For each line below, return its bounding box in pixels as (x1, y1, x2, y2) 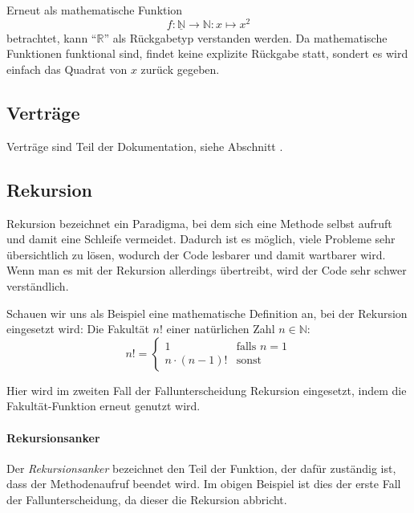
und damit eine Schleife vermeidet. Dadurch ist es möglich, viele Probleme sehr (6, 230, 396, 247)
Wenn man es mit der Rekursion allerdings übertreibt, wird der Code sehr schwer (6, 262, 407, 279)
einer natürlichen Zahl (166, 320, 275, 337)
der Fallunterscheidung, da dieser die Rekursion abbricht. (6, 491, 287, 507)
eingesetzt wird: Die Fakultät (6, 320, 149, 337)
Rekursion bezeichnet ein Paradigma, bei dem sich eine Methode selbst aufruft (6, 214, 392, 231)
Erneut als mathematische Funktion (6, 2, 183, 18)
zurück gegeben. (140, 61, 220, 78)
